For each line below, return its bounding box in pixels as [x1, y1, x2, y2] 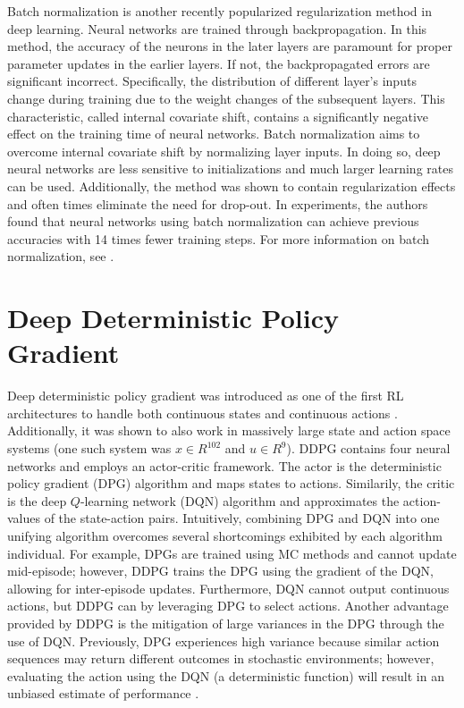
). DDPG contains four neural [286, 439, 451, 457]
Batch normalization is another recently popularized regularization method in [7, 2, 432, 20]
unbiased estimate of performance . [7, 684, 199, 703]
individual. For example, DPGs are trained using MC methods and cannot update [7, 544, 457, 562]
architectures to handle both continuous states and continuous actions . [7, 403, 398, 422]
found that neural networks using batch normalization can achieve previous [7, 212, 419, 231]
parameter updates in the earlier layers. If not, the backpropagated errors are [7, 54, 430, 72]
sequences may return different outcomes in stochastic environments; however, [7, 649, 434, 668]
